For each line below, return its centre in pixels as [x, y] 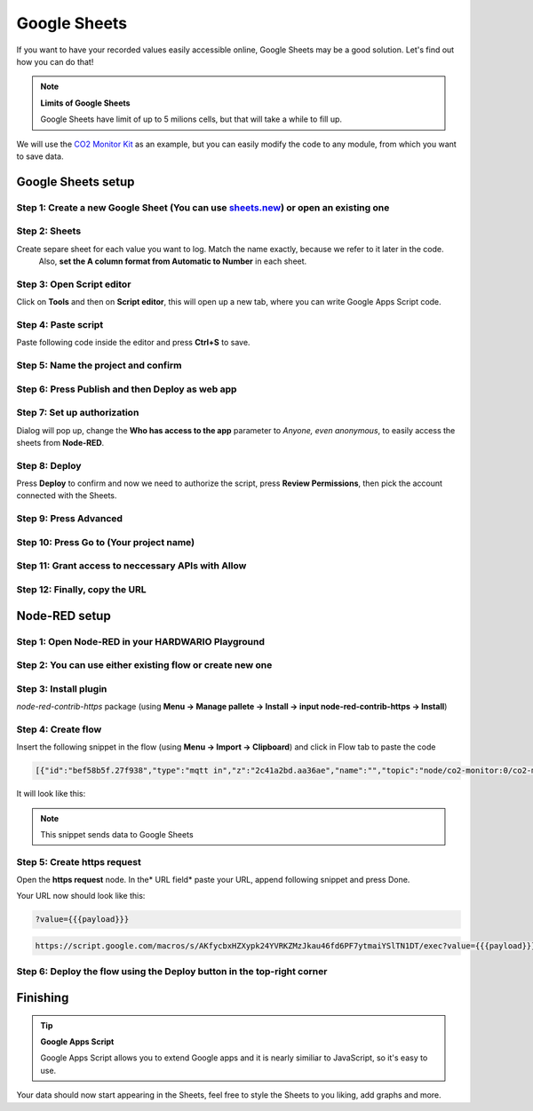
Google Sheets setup [76, 182]
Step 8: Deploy [49, 465]
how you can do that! [55, 61]
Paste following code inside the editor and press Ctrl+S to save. [133, 343]
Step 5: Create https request [79, 861]
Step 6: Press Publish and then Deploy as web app [127, 389]
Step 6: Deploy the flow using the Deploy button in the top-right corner [172, 972]
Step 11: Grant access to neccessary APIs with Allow [131, 566]
